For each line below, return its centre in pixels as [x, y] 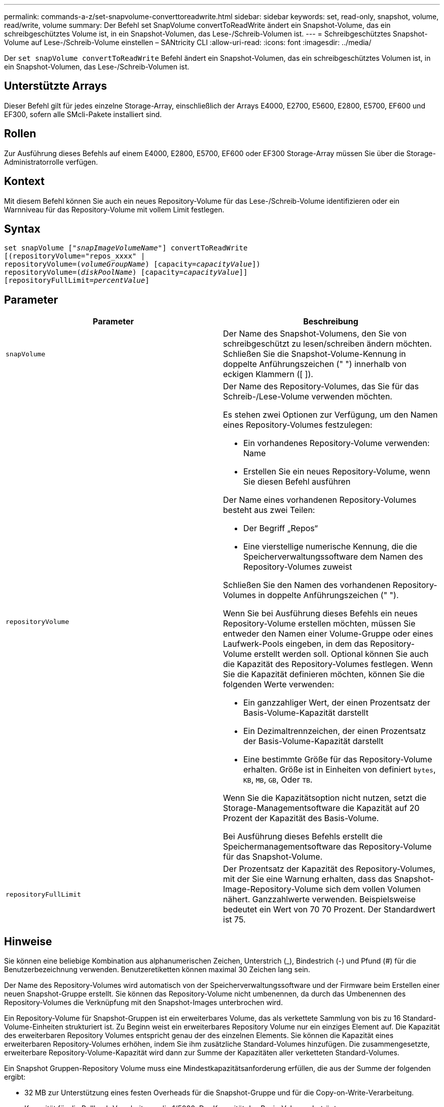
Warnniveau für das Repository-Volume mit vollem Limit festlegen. [114, 209]
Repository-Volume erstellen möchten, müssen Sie [319, 624]
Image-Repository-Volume [273, 889]
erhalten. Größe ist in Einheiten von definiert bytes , [340, 770]
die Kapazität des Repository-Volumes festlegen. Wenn [328, 664]
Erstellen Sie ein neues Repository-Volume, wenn [337, 472]
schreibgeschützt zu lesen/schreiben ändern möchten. [327, 344]
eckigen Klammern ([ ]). [268, 374]
